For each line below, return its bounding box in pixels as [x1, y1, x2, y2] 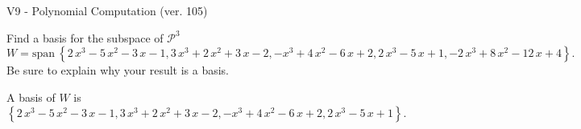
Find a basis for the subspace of [6, 29, 164, 46]
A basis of [6, 88, 56, 105]
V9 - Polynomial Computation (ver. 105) [6, 2, 208, 18]
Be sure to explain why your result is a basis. [6, 62, 230, 79]
